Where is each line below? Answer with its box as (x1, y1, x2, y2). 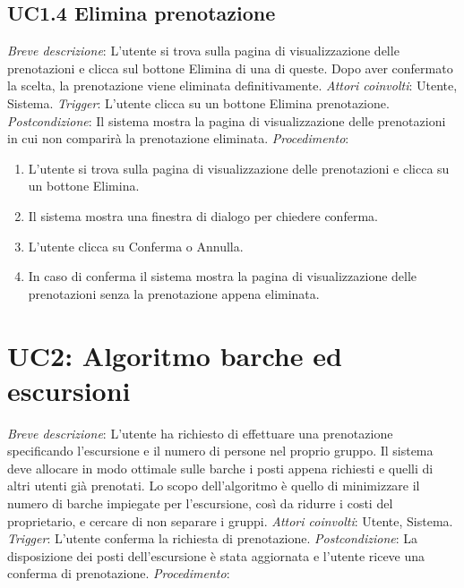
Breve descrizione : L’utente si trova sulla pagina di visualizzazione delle (7, 41, 400, 60)
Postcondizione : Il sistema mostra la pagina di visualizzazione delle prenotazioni (7, 111, 446, 130)
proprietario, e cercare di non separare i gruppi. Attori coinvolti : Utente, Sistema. (7, 511, 453, 530)
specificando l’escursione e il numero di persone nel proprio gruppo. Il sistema (7, 441, 434, 460)
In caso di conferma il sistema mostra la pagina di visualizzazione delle (28, 267, 417, 285)
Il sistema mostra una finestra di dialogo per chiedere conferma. (28, 206, 378, 225)
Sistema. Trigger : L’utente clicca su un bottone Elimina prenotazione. (7, 93, 390, 112)
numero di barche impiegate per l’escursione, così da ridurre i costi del (7, 494, 393, 513)
